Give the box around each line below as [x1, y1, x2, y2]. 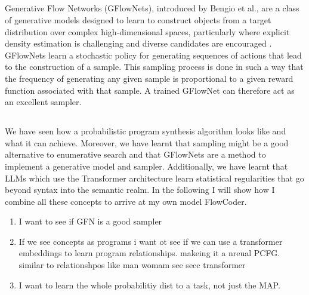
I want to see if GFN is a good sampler [18, 215, 162, 228]
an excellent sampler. [5, 96, 82, 108]
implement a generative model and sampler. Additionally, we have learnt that [5, 159, 288, 172]
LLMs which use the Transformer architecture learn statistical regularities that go [5, 171, 304, 184]
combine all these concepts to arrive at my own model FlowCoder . [5, 195, 247, 207]
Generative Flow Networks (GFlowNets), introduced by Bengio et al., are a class [5, 2, 299, 14]
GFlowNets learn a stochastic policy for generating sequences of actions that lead [5, 48, 302, 61]
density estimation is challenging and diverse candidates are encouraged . [5, 37, 272, 50]
